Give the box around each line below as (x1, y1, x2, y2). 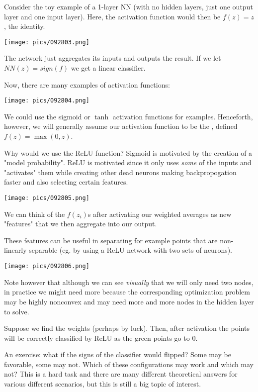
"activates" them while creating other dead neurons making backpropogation (4, 167, 237, 177)
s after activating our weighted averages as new (87, 208, 232, 219)
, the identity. (4, 21, 45, 31)
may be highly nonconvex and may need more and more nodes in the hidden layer (4, 296, 254, 306)
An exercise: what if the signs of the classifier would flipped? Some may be (4, 349, 231, 360)
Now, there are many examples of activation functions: (4, 79, 170, 90)
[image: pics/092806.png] (4, 263, 89, 270)
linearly (4, 245, 27, 255)
